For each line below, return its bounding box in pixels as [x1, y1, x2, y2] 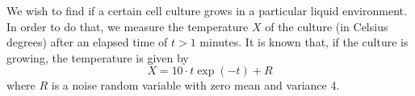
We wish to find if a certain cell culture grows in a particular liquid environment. [6, 2, 407, 18]
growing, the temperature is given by [6, 49, 189, 66]
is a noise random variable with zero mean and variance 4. [51, 77, 340, 94]
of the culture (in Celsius [265, 18, 388, 34]
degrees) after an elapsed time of [6, 34, 168, 50]
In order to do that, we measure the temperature [6, 18, 249, 34]
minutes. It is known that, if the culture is [199, 34, 409, 50]
